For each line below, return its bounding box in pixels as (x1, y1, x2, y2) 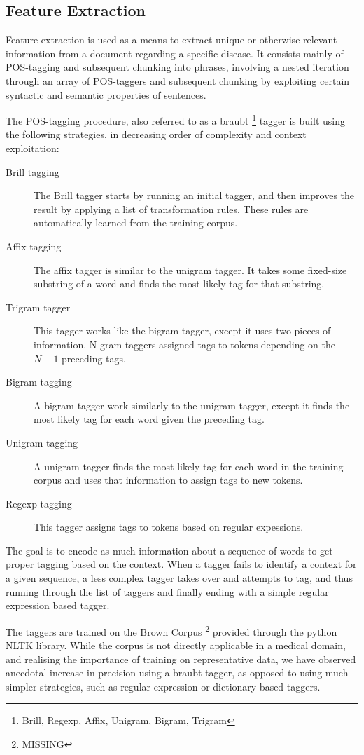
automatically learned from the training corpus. (34, 215, 238, 230)
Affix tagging (6, 238, 62, 253)
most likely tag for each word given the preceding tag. (34, 411, 265, 426)
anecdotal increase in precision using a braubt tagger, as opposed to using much (6, 665, 349, 680)
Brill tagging (6, 164, 59, 179)
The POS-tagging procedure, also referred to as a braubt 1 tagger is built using (6, 111, 345, 128)
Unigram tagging (6, 435, 78, 449)
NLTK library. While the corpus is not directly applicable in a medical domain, (6, 638, 346, 653)
